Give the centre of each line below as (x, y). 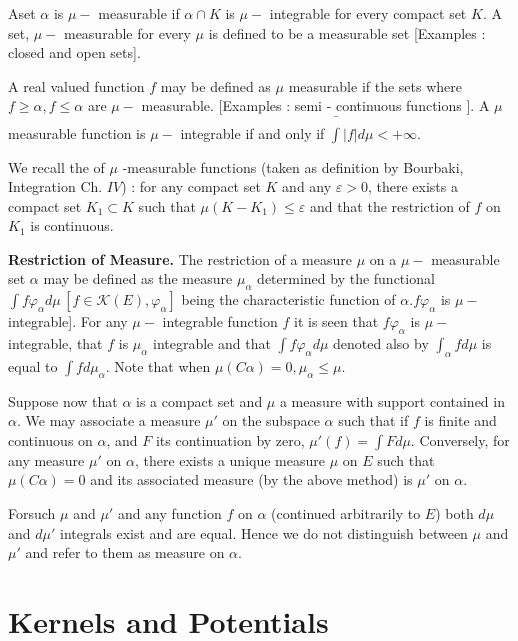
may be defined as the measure (138, 278)
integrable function (220, 321)
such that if (373, 420)
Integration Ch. (55, 186)
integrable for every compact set (368, 13)
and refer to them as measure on (125, 552)
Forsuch (32, 513)
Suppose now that (63, 400)
